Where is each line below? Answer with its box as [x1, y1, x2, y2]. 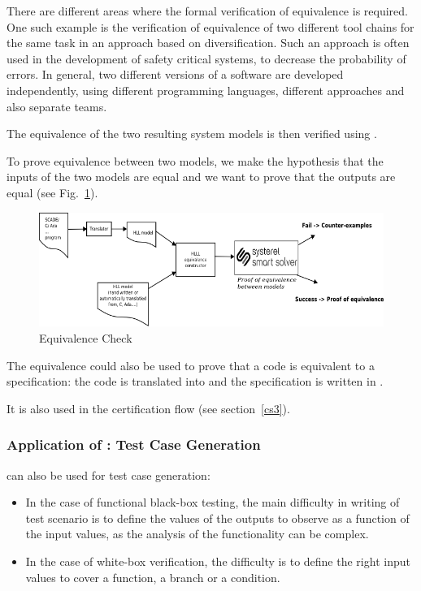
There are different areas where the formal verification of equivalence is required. [7, 2, 408, 19]
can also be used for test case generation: [7, 466, 210, 483]
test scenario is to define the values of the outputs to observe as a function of [25, 509, 410, 526]
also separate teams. [7, 97, 107, 114]
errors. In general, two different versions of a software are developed [7, 66, 344, 83]
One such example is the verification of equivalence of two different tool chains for [7, 18, 414, 35]
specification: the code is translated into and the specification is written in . [7, 373, 384, 390]
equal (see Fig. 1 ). [7, 183, 98, 201]
